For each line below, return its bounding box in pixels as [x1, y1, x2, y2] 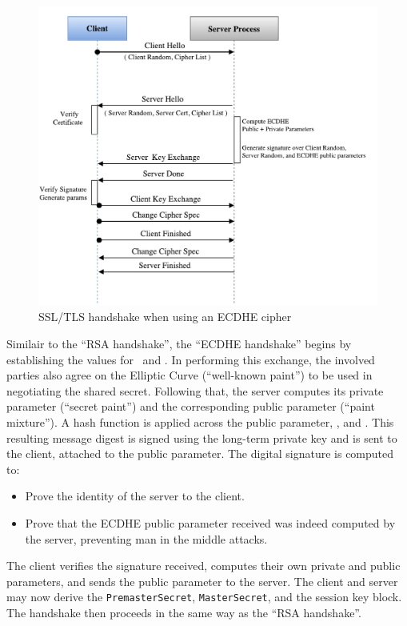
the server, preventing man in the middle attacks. [25, 530, 268, 547]
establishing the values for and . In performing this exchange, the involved [6, 351, 375, 367]
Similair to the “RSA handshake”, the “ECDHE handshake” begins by [6, 335, 352, 352]
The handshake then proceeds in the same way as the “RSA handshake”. [6, 604, 361, 621]
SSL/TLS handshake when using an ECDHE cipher [38, 308, 292, 325]
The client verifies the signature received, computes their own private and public [6, 557, 401, 574]
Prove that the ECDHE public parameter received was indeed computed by [25, 515, 396, 532]
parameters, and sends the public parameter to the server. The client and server [6, 572, 398, 589]
